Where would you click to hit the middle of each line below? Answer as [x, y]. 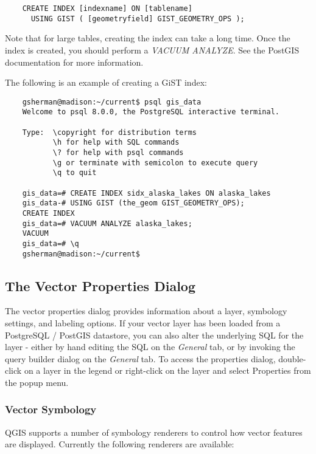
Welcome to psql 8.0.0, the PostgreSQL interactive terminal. [151, 112]
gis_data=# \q [51, 243]
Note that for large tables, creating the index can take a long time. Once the [148, 38]
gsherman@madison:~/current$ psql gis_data [112, 102]
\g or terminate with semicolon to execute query [155, 163]
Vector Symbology [51, 409]
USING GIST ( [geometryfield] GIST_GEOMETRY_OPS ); [138, 19]
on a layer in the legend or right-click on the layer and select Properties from [167, 370]
